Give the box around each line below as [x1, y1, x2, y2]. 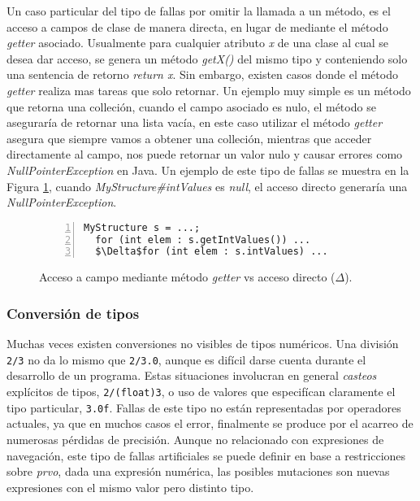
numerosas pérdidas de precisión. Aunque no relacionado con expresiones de [6, 430, 384, 447]
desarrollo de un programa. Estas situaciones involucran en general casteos [6, 367, 377, 384]
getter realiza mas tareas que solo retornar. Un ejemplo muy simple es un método [6, 81, 411, 98]
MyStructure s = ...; [84, 221, 201, 233]
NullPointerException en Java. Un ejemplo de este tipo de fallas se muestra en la [6, 161, 409, 178]
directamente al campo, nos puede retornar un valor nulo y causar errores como [6, 146, 403, 163]
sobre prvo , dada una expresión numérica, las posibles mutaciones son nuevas [6, 463, 390, 480]
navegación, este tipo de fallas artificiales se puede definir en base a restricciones [6, 447, 406, 464]
